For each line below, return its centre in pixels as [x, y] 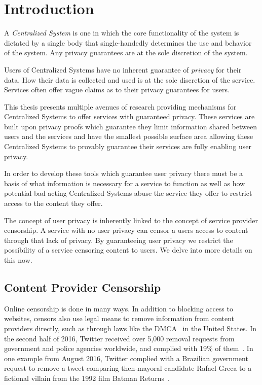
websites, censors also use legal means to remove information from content [119, 318]
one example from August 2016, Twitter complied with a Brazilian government [126, 358]
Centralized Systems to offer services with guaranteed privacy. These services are [129, 116]
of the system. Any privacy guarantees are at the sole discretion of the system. [126, 52]
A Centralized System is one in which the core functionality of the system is [122, 33]
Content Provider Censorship [83, 287]
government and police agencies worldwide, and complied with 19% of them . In [129, 348]
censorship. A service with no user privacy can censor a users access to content [126, 230]
